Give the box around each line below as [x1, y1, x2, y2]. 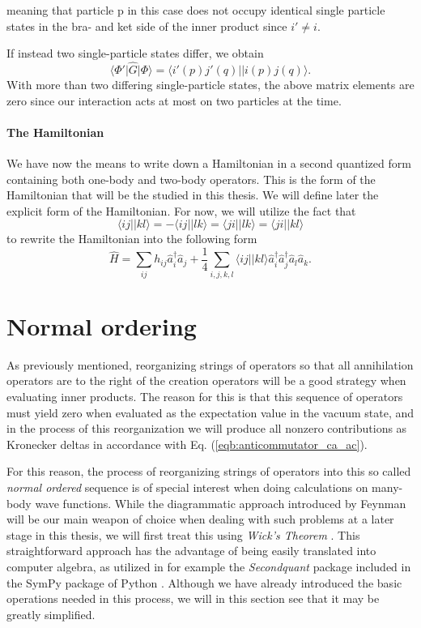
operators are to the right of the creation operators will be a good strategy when [6, 372, 406, 389]
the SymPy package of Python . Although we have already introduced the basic [6, 574, 402, 591]
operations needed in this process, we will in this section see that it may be [6, 590, 380, 607]
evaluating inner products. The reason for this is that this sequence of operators [6, 388, 403, 405]
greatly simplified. [6, 605, 96, 622]
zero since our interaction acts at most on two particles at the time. [6, 92, 342, 109]
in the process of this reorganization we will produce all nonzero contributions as [6, 420, 407, 437]
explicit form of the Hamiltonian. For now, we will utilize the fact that [6, 202, 356, 219]
